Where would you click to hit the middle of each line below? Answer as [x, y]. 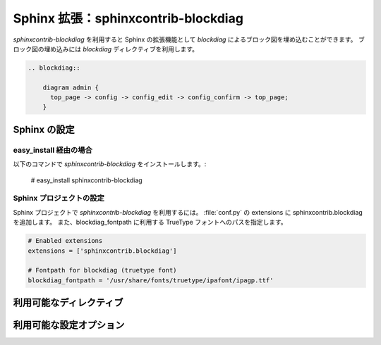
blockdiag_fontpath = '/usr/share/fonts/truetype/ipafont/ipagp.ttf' [151, 280]
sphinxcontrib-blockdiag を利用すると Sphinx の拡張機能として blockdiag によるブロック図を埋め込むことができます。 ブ [189, 39]
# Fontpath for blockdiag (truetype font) [102, 270]
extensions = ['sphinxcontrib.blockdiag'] [102, 251]
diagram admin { [71, 87]
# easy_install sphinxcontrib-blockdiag [86, 180]
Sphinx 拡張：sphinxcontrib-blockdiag [128, 18]
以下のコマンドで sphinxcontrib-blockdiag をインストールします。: [110, 164]
